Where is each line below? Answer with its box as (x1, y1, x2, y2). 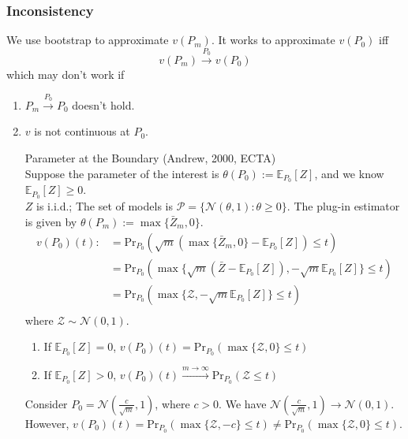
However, (24, 415, 69, 431)
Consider (24, 395, 68, 411)
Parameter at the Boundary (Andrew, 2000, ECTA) (24, 150, 276, 166)
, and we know (314, 165, 384, 181)
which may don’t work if (6, 66, 125, 83)
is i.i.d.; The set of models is (36, 198, 173, 214)
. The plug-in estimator (286, 198, 400, 214)
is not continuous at (34, 123, 130, 140)
